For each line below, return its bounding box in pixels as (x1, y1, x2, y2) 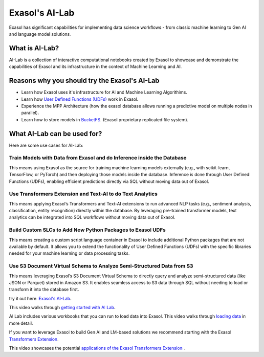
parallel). (21, 110, 39, 116)
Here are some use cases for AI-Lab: (9, 142, 84, 148)
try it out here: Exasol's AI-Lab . (9, 295, 72, 301)
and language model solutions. (9, 31, 71, 37)
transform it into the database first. (9, 287, 79, 292)
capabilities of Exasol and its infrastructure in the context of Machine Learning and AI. (9, 64, 182, 69)
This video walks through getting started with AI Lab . (9, 305, 116, 311)
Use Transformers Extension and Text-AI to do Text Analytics (9, 191, 158, 198)
